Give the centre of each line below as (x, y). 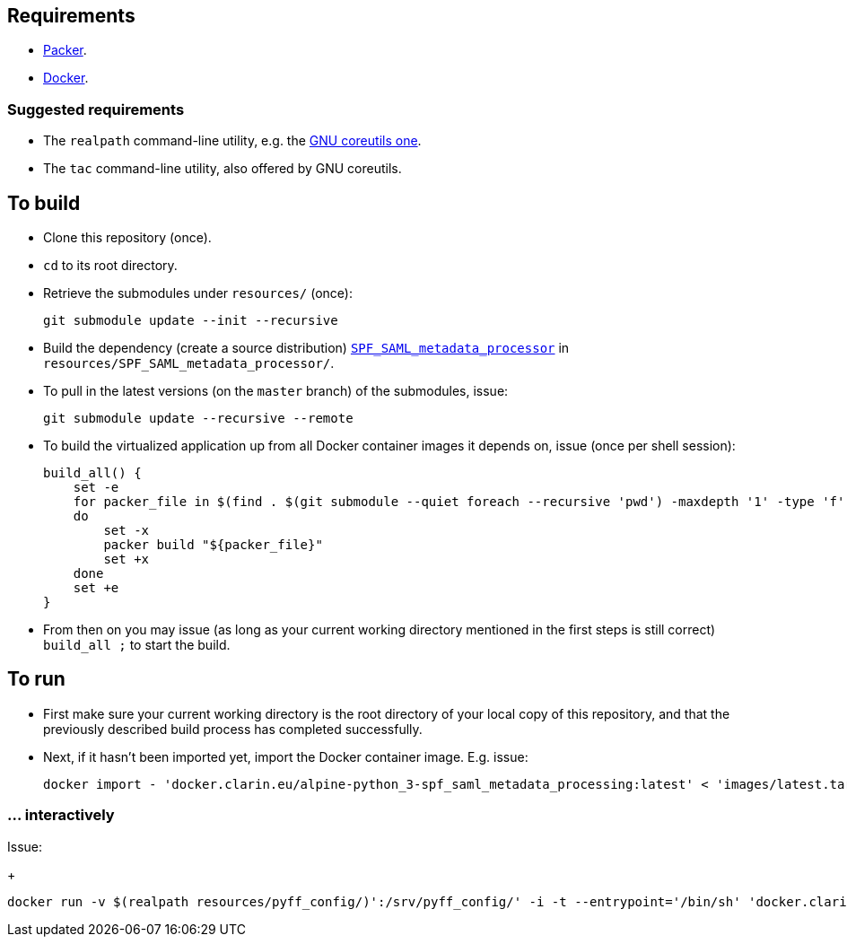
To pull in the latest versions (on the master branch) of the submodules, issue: (276, 391)
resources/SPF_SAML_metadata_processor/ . (189, 363)
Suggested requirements (96, 109)
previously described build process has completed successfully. (233, 729)
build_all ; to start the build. (137, 645)
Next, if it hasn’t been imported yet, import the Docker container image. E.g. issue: (286, 756)
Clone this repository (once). (127, 238)
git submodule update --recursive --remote (198, 419)
